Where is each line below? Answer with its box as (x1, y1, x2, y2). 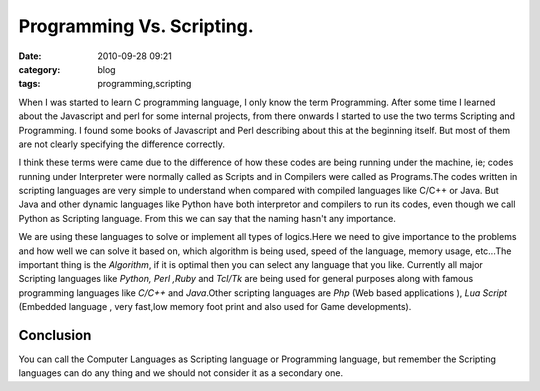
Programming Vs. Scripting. (18, 15, 254, 37)
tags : (18, 78, 41, 90)
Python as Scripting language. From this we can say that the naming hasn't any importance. (18, 212, 397, 224)
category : (18, 63, 61, 75)
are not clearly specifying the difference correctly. (18, 138, 225, 150)
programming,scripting (97, 78, 192, 90)
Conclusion (18, 327, 92, 344)
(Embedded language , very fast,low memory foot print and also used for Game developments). (18, 301, 412, 313)
